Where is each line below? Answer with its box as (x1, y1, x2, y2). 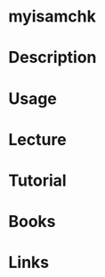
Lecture (8, 129, 68, 150)
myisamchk (8, 6, 97, 27)
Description (8, 48, 97, 68)
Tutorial (8, 170, 68, 190)
